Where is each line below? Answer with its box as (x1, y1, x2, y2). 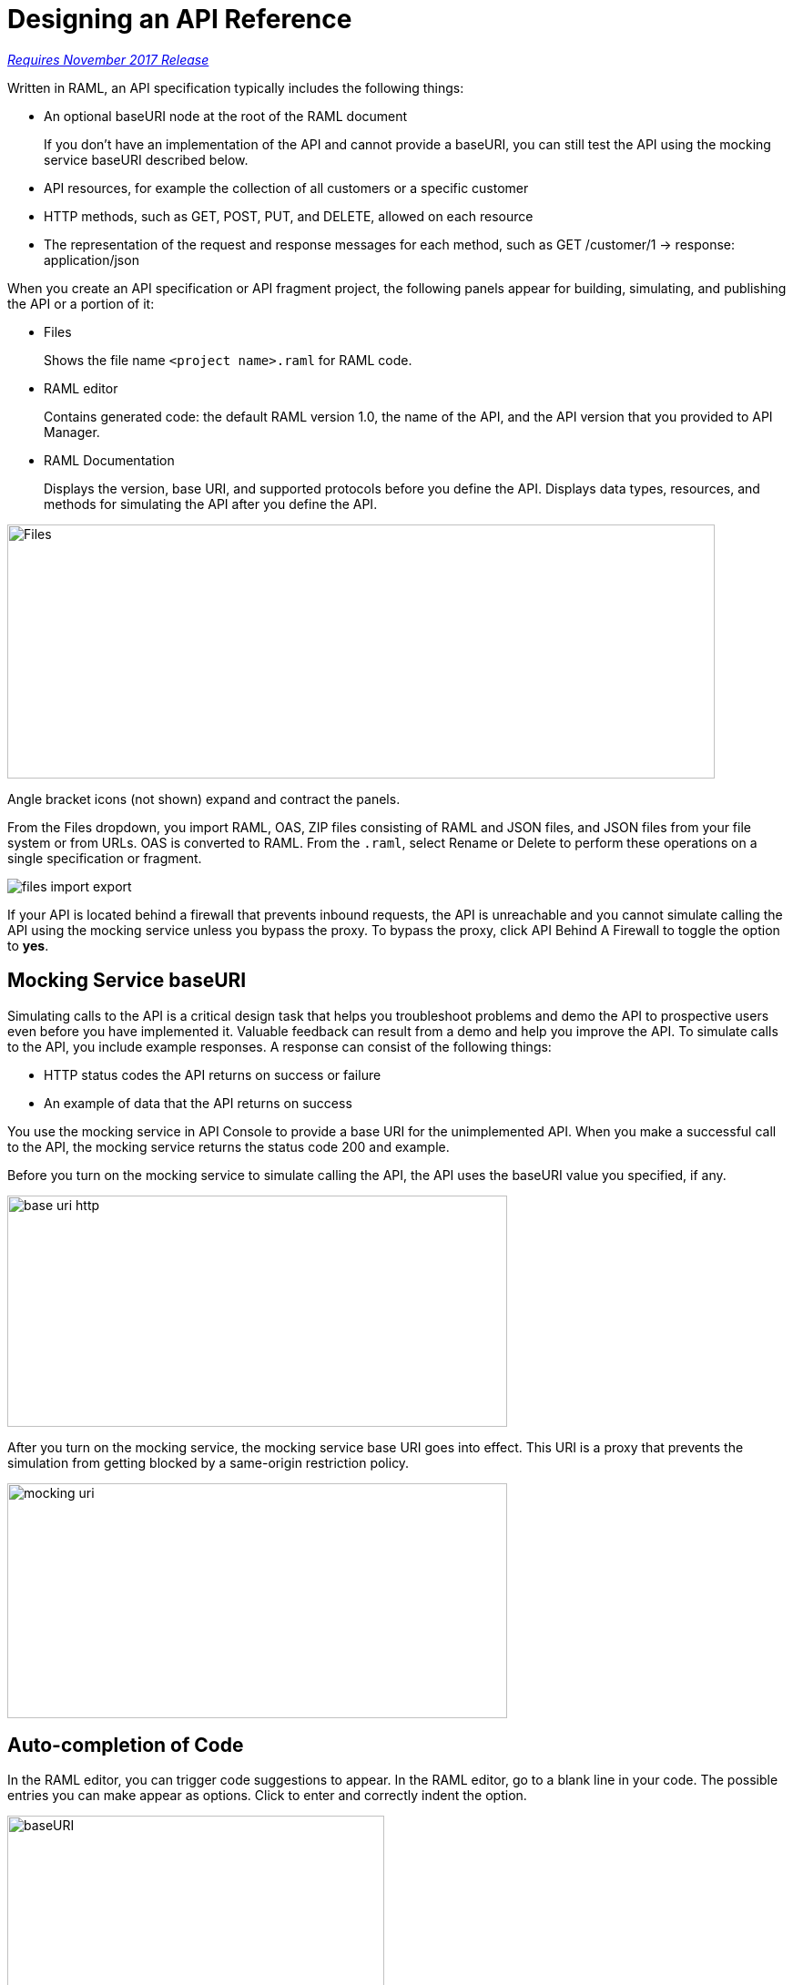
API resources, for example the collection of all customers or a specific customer (44, 179, 529, 196)
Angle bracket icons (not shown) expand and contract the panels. (7, 790, 401, 807)
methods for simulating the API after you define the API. (44, 495, 378, 512)
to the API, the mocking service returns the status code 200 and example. (7, 1138, 450, 1155)
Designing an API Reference (7, 4, 352, 35)
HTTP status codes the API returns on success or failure (44, 1066, 381, 1083)
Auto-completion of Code (7, 1734, 244, 1757)
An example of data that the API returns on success (44, 1094, 352, 1111)
